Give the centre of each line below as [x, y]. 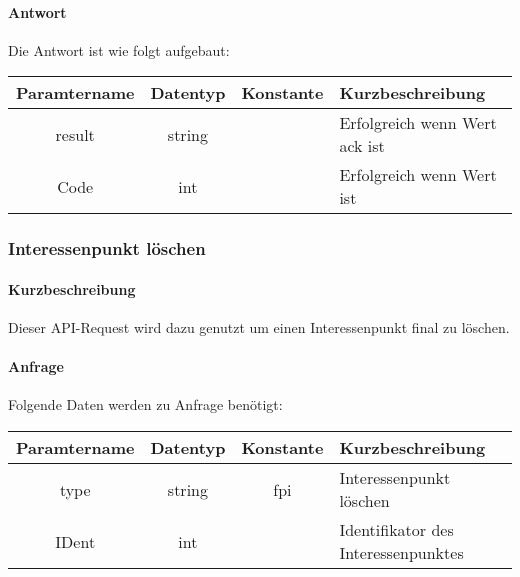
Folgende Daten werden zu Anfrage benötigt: [145, 404]
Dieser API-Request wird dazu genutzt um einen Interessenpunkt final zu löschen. [259, 327]
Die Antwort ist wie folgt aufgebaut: [119, 49]
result [75, 134]
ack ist [362, 146]
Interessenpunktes [401, 553]
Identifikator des [396, 530]
